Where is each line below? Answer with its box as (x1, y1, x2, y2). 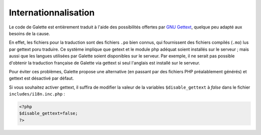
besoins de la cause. (9, 30, 50, 36)
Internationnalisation (9, 7, 95, 18)
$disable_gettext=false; (19, 111, 78, 116)
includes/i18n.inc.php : (9, 91, 65, 97)
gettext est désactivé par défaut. (9, 75, 74, 81)
